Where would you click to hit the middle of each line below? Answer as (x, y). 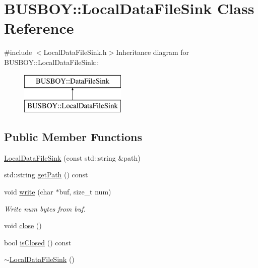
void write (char (29, 192)
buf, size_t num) (85, 192)
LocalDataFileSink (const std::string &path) (72, 157)
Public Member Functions (73, 137)
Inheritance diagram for (153, 52)
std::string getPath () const (46, 175)
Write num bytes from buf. (45, 208)
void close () (23, 225)
